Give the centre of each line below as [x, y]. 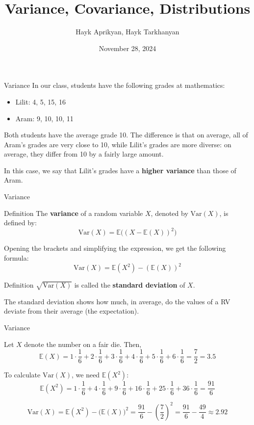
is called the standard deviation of [130, 285]
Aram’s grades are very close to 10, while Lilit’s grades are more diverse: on [118, 144]
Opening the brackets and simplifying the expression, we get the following [115, 248]
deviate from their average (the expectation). [72, 311]
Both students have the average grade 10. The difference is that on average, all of [126, 135]
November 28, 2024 [127, 48]
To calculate [22, 375]
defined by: [20, 223]
